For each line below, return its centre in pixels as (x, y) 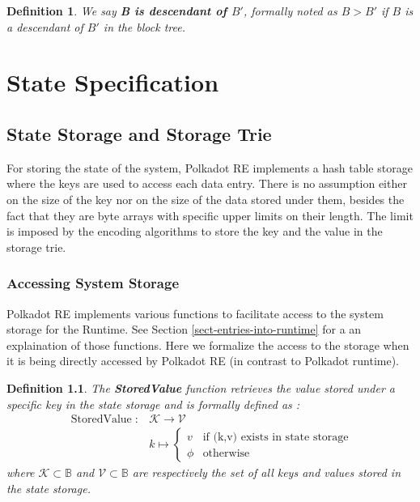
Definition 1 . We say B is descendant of (117, 11)
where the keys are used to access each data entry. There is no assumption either (207, 183)
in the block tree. (144, 26)
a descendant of (45, 26)
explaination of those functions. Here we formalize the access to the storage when (208, 345)
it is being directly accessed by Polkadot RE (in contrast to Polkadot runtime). (203, 361)
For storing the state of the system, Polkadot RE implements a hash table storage (210, 167)
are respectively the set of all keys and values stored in (267, 472)
